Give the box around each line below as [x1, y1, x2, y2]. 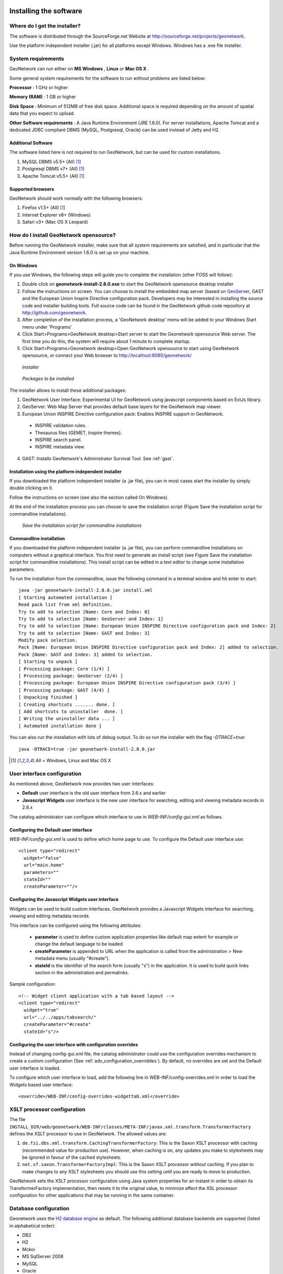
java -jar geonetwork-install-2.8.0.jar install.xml [18, 588, 153, 593]
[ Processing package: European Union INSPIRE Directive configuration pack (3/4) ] [18, 680, 236, 686]
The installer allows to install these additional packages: [9, 387, 127, 393]
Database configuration [9, 1205, 70, 1212]
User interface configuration [9, 770, 81, 777]
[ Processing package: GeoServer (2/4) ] [18, 673, 123, 679]
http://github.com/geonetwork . [22, 310, 87, 316]
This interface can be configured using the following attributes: [9, 922, 142, 928]
